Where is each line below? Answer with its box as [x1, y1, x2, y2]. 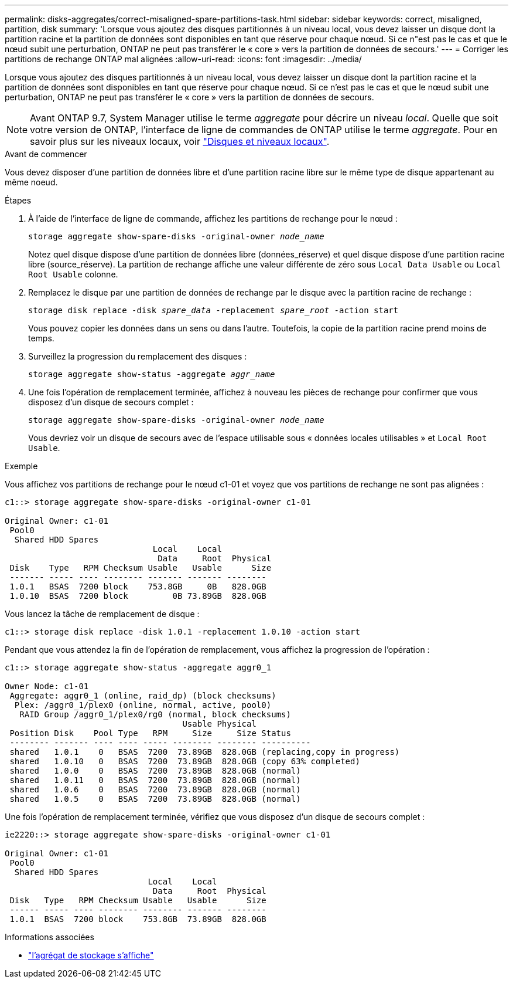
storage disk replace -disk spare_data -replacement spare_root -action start [28, 306, 399, 315]
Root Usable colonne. [28, 269, 118, 279]
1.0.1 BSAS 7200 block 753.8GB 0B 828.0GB [9, 582, 266, 591]
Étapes [5, 195, 32, 205]
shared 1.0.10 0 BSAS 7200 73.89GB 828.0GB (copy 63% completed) [9, 757, 360, 766]
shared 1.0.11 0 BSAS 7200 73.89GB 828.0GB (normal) [9, 775, 301, 785]
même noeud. [5, 177, 58, 187]
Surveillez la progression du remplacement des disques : [28, 351, 247, 361]
